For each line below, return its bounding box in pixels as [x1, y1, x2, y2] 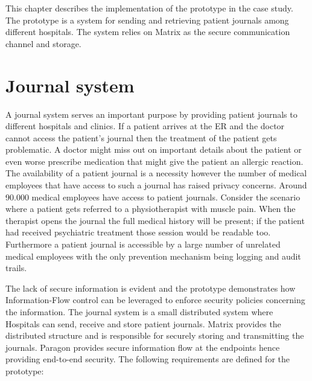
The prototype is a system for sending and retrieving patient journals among [5, 13, 289, 26]
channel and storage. [5, 37, 81, 50]
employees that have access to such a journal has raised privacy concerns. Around [5, 179, 307, 191]
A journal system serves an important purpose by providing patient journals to [5, 107, 298, 120]
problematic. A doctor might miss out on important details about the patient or [5, 143, 302, 156]
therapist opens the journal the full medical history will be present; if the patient [5, 214, 305, 226]
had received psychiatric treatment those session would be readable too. [5, 226, 271, 239]
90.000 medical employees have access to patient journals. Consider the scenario [5, 190, 301, 203]
